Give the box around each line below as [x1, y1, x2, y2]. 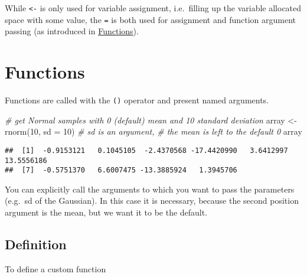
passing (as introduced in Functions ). [5, 25, 139, 37]
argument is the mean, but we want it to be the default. [5, 206, 208, 219]
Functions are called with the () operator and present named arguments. [5, 94, 269, 106]
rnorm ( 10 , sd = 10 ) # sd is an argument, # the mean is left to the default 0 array [5, 125, 302, 138]
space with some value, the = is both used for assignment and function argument [5, 13, 296, 25]
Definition [5, 235, 67, 253]
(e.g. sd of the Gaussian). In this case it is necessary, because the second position [5, 194, 299, 207]
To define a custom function [5, 262, 106, 275]
